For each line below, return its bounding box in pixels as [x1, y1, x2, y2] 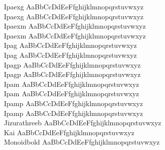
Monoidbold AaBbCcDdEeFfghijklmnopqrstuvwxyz [4, 137, 160, 147]
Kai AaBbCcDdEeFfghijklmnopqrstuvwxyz [4, 127, 134, 137]
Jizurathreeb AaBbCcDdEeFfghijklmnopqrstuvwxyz [4, 117, 162, 128]
